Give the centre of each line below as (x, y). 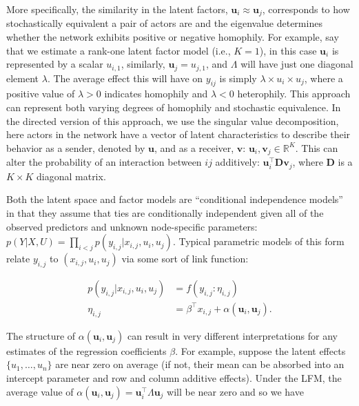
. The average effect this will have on (125, 78)
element (23, 78)
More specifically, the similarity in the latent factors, (117, 9)
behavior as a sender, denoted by (76, 147)
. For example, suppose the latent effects (260, 350)
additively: (237, 162)
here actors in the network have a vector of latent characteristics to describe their (178, 134)
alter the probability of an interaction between (104, 162)
